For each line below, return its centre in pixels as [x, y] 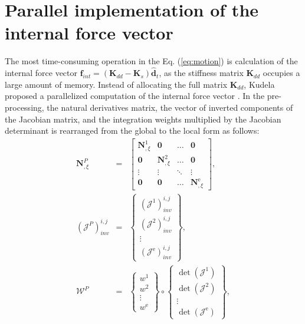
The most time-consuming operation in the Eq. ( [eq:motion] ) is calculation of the [151, 61]
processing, [24, 107]
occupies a [281, 73]
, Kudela [259, 84]
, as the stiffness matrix [201, 73]
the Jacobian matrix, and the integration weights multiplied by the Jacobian [143, 119]
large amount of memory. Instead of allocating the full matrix [116, 84]
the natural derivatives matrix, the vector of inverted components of [170, 107]
